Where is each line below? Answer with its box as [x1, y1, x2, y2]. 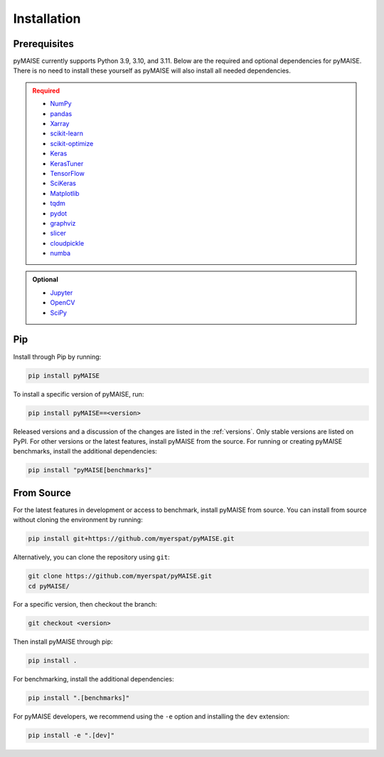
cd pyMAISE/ [28, 582, 70, 590]
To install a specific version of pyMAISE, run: [13, 390, 144, 398]
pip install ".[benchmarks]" [28, 694, 130, 702]
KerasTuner [50, 159, 84, 167]
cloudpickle [50, 239, 85, 247]
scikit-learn [50, 129, 83, 138]
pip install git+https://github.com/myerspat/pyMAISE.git [28, 535, 235, 543]
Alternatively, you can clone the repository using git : [13, 553, 170, 562]
